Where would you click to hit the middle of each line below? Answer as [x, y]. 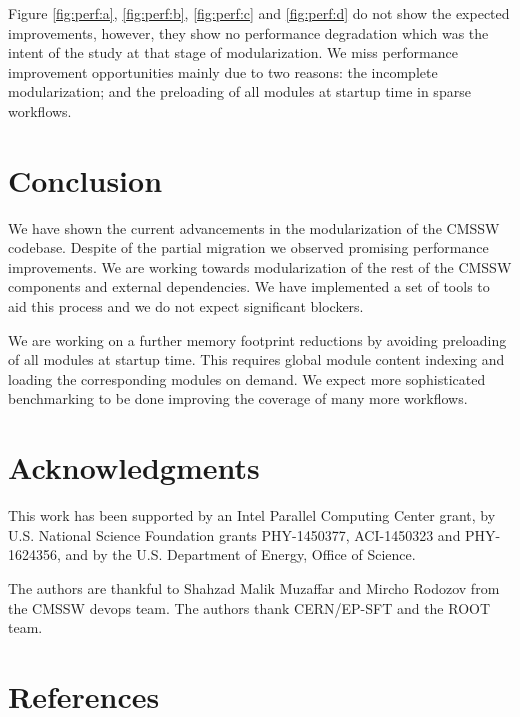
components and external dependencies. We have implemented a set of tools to [249, 286]
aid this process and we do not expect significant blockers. [186, 306]
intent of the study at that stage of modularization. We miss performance [233, 52]
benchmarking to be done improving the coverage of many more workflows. [238, 398]
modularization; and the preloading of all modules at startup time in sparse [239, 91]
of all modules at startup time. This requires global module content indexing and [256, 359]
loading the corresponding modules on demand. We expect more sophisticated [247, 378]
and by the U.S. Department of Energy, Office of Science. [240, 554]
